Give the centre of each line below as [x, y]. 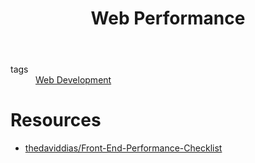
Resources [56, 120]
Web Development [73, 80]
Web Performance [168, 18]
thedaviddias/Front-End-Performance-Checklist [123, 148]
